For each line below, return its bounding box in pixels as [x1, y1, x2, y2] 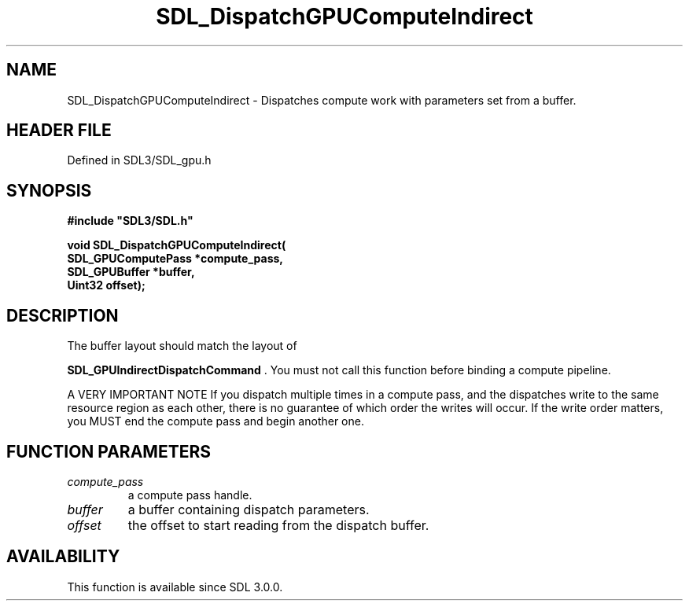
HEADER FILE [6, 120, 112, 141]
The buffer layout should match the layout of [67, 339, 297, 353]
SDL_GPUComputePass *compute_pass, [67, 252, 284, 266]
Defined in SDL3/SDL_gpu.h [67, 153, 212, 167]
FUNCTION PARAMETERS [6, 441, 211, 462]
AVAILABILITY [6, 546, 120, 567]
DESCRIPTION [6, 305, 119, 326]
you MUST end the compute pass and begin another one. [67, 414, 364, 429]
